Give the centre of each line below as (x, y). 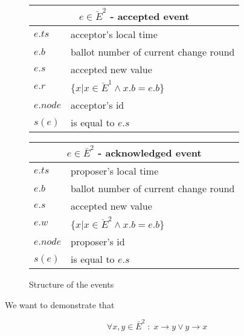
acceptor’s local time (114, 34)
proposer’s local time (115, 170)
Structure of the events (72, 284)
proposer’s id (98, 242)
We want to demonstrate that (60, 304)
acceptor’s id (98, 105)
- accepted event (150, 16)
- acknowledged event (150, 152)
